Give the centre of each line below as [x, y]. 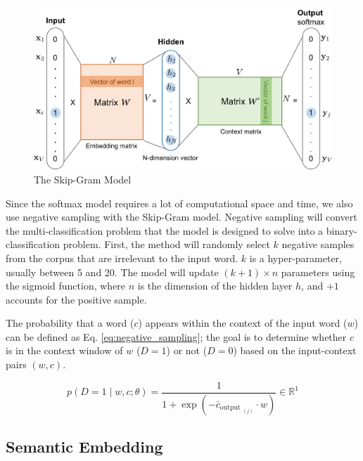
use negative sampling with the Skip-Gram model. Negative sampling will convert [181, 217]
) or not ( [187, 350]
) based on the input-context [295, 350]
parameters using [318, 272]
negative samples [318, 244]
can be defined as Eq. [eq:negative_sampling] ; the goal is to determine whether [176, 336]
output [230, 408]
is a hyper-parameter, [295, 258]
